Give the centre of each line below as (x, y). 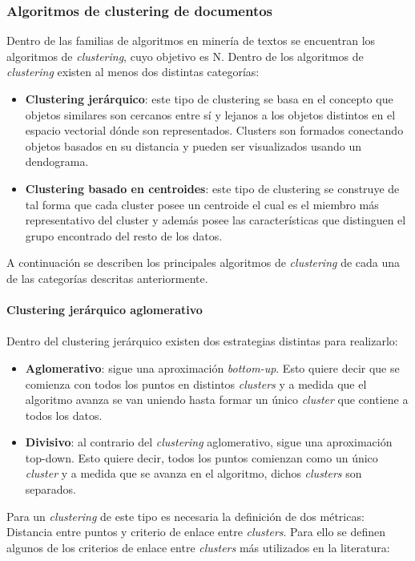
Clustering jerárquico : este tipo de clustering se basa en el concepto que (209, 99)
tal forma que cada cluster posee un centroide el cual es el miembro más (202, 204)
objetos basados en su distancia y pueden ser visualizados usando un (193, 145)
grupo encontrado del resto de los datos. (124, 235)
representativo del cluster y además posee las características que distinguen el (216, 220)
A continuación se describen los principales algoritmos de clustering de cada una (203, 262)
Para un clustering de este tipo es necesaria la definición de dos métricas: (185, 516)
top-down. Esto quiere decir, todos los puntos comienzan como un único (201, 457)
